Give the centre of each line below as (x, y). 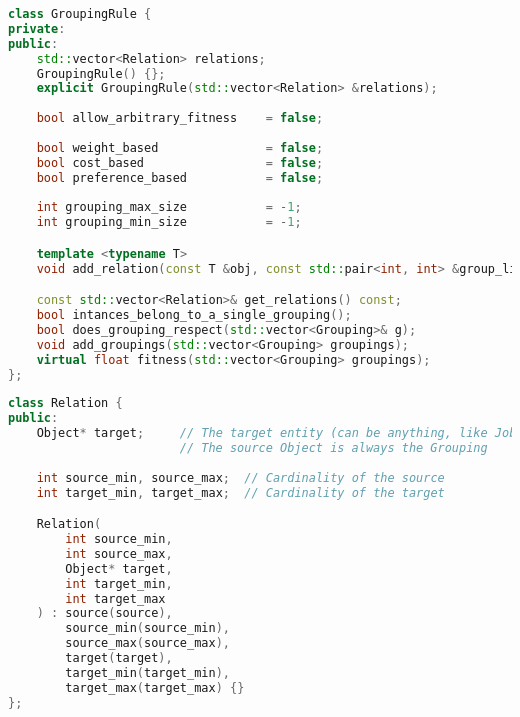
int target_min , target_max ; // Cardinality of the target (240, 492)
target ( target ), (119, 658)
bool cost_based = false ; (180, 162)
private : (37, 28)
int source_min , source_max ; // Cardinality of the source (240, 477)
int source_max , (119, 553)
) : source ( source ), (104, 613)
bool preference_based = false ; (180, 177)
